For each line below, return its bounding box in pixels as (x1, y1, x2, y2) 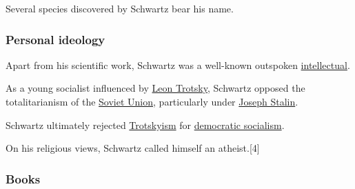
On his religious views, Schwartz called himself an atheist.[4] (6, 141, 260, 155)
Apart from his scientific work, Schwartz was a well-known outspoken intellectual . (6, 57, 350, 72)
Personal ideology (6, 30, 105, 48)
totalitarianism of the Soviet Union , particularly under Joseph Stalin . (6, 94, 298, 108)
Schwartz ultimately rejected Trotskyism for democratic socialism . (6, 117, 285, 132)
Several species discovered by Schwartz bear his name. (6, 1, 234, 15)
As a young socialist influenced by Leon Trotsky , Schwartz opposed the (6, 81, 305, 95)
